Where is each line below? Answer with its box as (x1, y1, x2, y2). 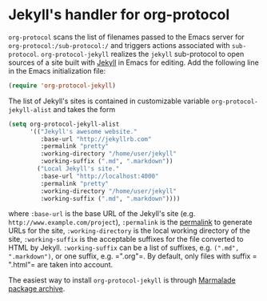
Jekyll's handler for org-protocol (8, 6, 230, 24)
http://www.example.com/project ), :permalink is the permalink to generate (8, 218, 253, 227)
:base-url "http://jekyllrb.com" (40, 134, 152, 143)
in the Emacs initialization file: (8, 66, 106, 75)
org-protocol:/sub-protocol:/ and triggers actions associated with (8, 40, 230, 50)
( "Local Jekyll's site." (37, 165, 120, 173)
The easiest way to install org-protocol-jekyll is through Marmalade (8, 275, 236, 285)
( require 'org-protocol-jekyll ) (8, 82, 116, 90)
